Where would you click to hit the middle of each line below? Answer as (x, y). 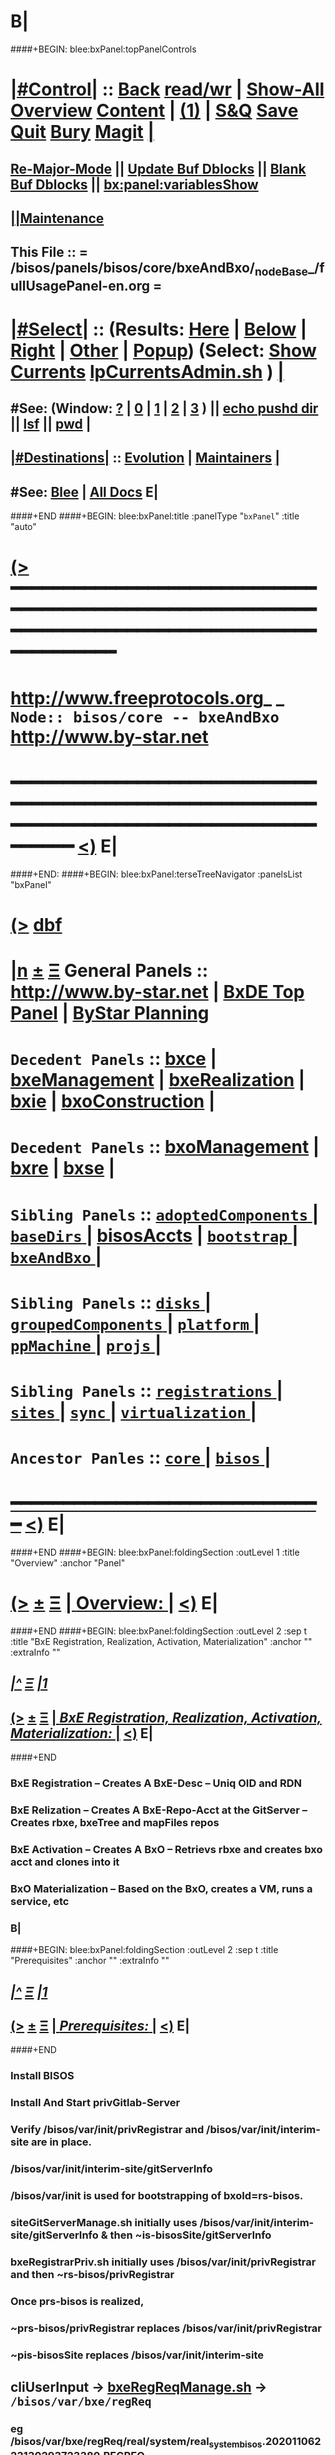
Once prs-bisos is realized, (77, 2301)
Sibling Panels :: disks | (111, 1302)
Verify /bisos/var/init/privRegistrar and (107, 2130)
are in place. (61, 2142)
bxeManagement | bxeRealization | (158, 1080)
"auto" (23, 527)
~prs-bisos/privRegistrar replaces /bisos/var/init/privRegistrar (166, 2328)
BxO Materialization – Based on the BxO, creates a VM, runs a (161, 1888)
